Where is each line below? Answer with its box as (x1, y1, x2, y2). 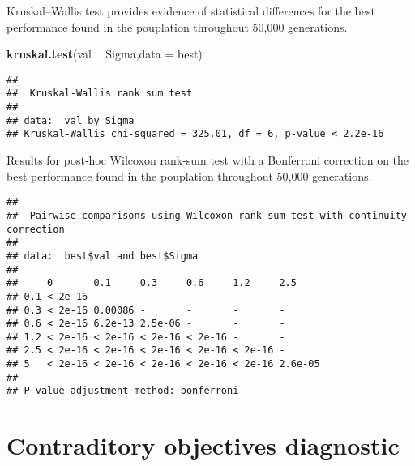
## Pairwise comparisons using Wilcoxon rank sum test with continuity (6, 209, 407, 221)
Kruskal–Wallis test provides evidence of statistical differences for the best (6, 2, 375, 19)
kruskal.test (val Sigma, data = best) (6, 45, 203, 62)
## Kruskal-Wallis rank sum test (6, 88, 193, 100)
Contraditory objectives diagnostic (6, 429, 400, 462)
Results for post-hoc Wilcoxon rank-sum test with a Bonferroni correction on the (6, 152, 409, 169)
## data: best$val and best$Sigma (6, 250, 199, 262)
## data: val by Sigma (6, 114, 135, 126)
